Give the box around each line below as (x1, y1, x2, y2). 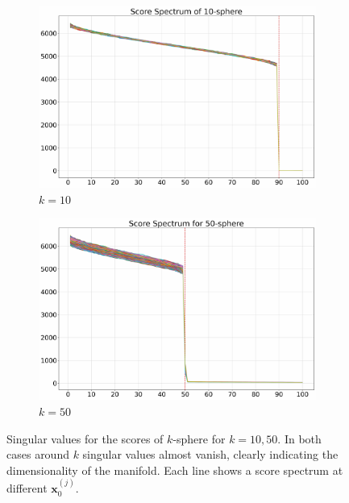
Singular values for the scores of (6, 430, 164, 447)
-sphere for (172, 430, 226, 447)
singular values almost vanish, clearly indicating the (82, 446, 339, 463)
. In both (277, 430, 322, 447)
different (6, 480, 48, 497)
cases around (6, 446, 69, 463)
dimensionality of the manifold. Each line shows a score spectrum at (6, 461, 343, 478)
